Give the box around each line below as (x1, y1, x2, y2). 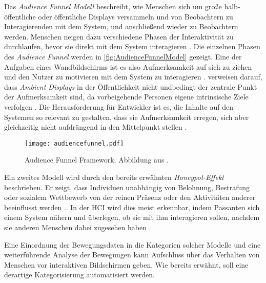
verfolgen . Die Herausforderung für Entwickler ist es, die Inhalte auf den (4, 101, 233, 112)
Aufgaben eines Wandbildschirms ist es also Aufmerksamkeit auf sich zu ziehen (4, 61, 252, 72)
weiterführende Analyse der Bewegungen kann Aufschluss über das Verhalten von (4, 249, 260, 260)
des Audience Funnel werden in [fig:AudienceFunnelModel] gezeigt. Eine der (4, 51, 242, 62)
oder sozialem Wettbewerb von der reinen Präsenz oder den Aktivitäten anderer (4, 192, 256, 203)
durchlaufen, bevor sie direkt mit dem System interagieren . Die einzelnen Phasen (4, 41, 260, 52)
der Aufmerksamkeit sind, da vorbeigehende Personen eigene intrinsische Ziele (4, 91, 249, 102)
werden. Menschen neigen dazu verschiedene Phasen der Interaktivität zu (4, 31, 234, 42)
